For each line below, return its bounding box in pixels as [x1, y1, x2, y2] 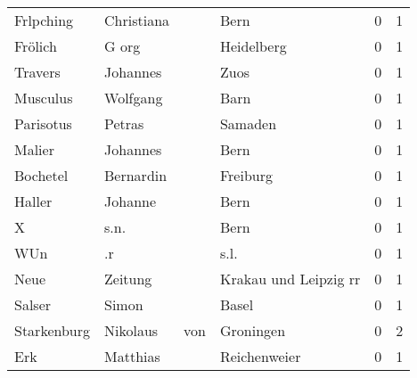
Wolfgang [104, 87, 163, 108]
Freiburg [219, 165, 273, 185]
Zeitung [104, 268, 152, 289]
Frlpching [14, 10, 74, 30]
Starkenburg [14, 320, 91, 341]
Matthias [104, 346, 160, 366]
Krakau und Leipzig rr [219, 268, 361, 289]
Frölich [14, 36, 57, 56]
